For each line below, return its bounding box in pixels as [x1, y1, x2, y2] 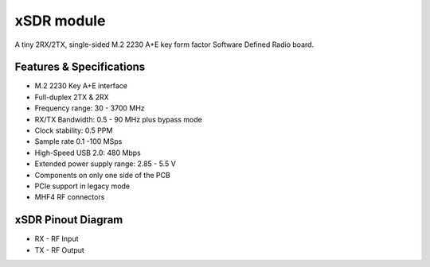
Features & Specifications [14, 60, 146, 74]
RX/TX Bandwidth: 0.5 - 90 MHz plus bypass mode [34, 114, 202, 124]
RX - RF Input [34, 234, 79, 244]
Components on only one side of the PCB [34, 170, 170, 180]
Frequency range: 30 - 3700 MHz [34, 103, 145, 113]
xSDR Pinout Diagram [14, 213, 123, 226]
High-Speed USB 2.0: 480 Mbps [34, 148, 141, 157]
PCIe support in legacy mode [34, 181, 131, 191]
